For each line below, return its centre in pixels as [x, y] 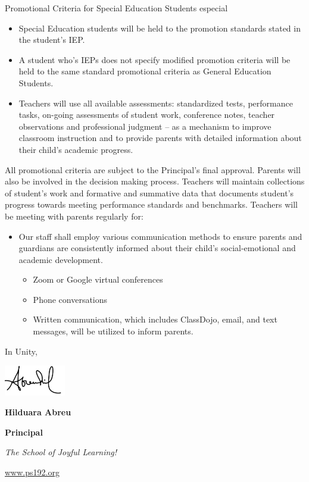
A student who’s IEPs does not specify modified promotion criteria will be [154, 59]
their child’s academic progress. [76, 149]
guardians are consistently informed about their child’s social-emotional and [157, 248]
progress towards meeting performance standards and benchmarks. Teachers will [151, 204]
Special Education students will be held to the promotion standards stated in [160, 28]
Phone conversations [70, 299]
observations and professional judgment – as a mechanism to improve [145, 126]
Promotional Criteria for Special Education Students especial [116, 8]
